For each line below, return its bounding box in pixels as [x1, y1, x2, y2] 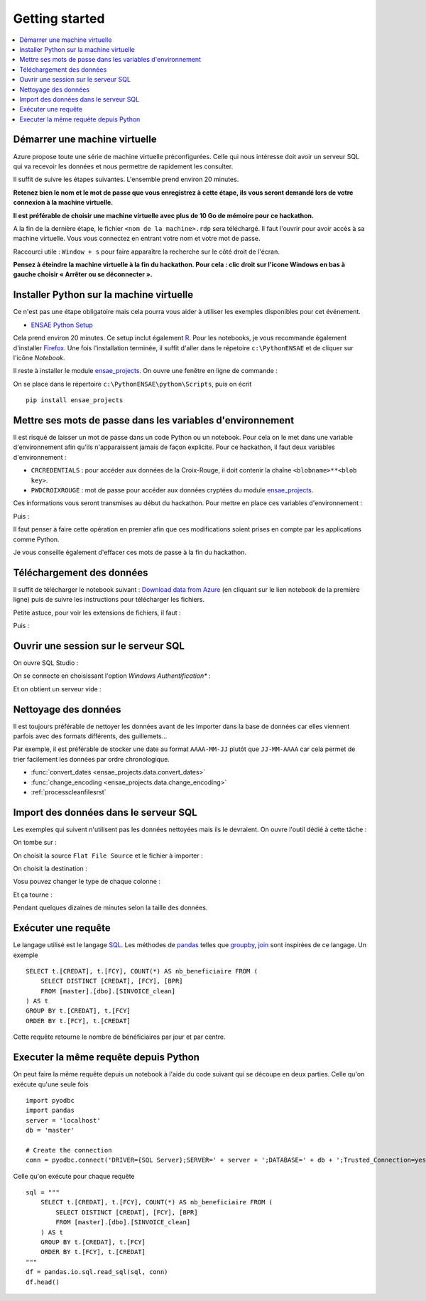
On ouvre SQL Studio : [13, 658, 79, 667]
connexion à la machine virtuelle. [13, 198, 114, 207]
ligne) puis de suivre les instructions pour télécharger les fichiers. [13, 595, 205, 604]
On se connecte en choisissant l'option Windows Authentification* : [13, 671, 211, 680]
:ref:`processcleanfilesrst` [31, 787, 106, 796]
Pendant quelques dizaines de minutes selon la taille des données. [13, 903, 208, 912]
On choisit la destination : [13, 864, 88, 873]
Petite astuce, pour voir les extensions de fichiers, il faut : [13, 608, 181, 617]
